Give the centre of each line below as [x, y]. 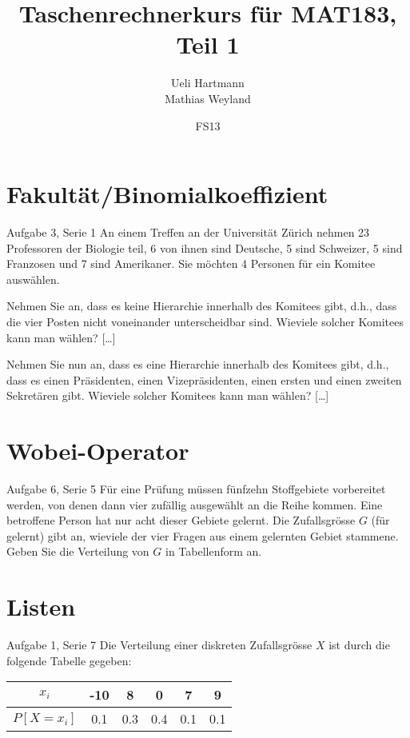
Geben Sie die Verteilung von [78, 551]
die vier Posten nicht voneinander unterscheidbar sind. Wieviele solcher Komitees [205, 321]
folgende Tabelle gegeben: [69, 660]
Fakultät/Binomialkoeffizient [167, 194]
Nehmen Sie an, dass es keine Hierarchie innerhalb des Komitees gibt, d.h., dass [202, 306]
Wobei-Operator [98, 451]
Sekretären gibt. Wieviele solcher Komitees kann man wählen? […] [168, 395]
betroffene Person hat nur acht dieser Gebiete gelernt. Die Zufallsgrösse [181, 520]
